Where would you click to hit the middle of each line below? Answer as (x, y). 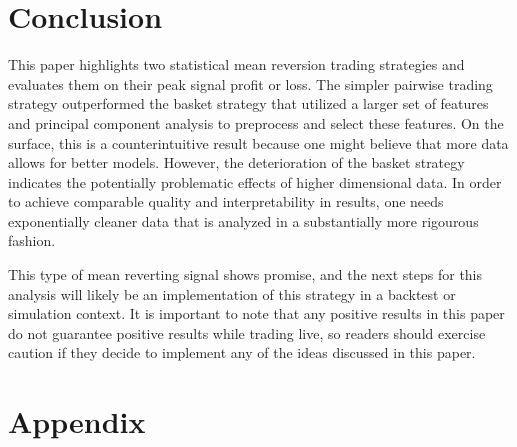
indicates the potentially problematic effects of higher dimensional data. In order (255, 181)
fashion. (32, 240)
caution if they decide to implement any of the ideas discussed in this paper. (242, 352)
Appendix (77, 421)
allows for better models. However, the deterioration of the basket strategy (236, 162)
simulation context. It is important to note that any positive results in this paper (256, 313)
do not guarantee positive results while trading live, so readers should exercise (247, 332)
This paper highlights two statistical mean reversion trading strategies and (236, 64)
